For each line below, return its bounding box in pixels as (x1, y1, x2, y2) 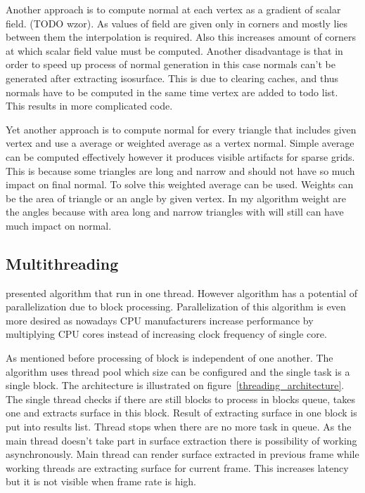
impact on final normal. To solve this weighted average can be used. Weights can (6, 177, 354, 192)
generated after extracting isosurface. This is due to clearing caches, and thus (6, 70, 339, 85)
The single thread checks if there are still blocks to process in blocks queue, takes (6, 391, 355, 406)
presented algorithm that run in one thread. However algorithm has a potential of (6, 285, 358, 300)
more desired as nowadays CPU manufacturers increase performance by (6, 313, 314, 327)
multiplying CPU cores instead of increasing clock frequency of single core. (6, 327, 327, 341)
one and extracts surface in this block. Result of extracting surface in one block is (6, 405, 357, 420)
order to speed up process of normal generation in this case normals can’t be (6, 57, 335, 72)
